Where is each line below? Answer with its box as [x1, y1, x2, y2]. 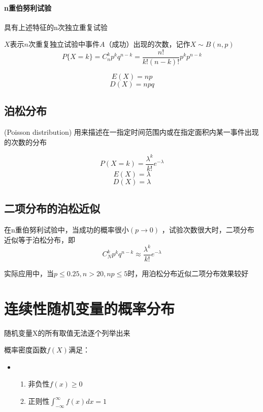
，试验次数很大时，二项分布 [161, 224, 254, 235]
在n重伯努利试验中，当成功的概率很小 [4, 224, 129, 235]
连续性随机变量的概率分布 [4, 298, 175, 318]
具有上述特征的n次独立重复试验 [4, 21, 108, 32]
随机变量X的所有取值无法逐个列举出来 [4, 327, 130, 338]
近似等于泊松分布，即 [4, 234, 75, 245]
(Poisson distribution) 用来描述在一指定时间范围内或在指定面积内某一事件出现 [4, 127, 259, 137]
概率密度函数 [4, 344, 47, 355]
